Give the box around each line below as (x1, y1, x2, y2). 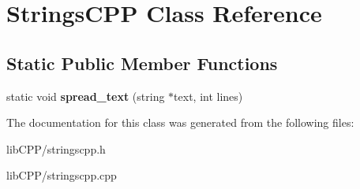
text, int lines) (174, 87, 243, 104)
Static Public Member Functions (6, 50, 278, 75)
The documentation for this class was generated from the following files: (6, 114, 354, 131)
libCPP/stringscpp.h (6, 140, 106, 157)
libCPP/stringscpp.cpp (6, 167, 117, 183)
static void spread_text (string (6, 87, 165, 104)
